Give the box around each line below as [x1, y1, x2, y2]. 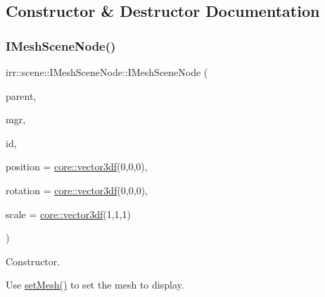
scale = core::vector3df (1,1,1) [6, 206, 131, 221]
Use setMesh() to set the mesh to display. [6, 277, 184, 292]
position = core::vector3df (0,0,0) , [6, 159, 148, 174]
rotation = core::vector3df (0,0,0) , [6, 182, 148, 197]
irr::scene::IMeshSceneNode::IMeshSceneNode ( [6, 65, 208, 79]
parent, [6, 88, 37, 103]
